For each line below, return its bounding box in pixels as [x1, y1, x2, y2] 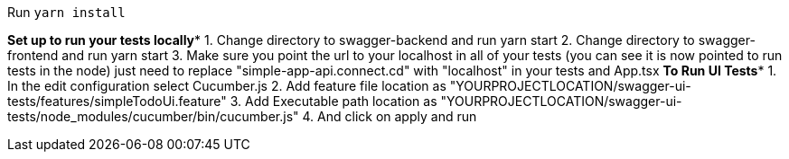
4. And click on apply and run [302, 109, 477, 124]
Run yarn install [7, 4, 126, 20]
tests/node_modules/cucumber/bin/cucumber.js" [7, 109, 299, 124]
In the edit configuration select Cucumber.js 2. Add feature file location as [7, 78, 446, 93]
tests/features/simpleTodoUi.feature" [7, 93, 227, 109]
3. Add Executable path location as [230, 93, 437, 109]
